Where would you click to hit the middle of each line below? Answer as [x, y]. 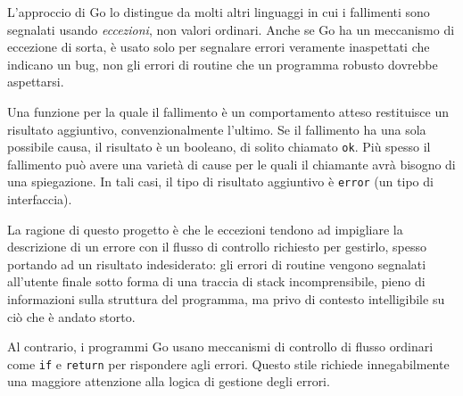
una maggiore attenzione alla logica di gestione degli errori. [169, 381]
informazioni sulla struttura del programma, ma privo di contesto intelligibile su [226, 299]
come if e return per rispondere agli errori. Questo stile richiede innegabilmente [228, 363]
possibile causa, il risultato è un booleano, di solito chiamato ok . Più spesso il [219, 147]
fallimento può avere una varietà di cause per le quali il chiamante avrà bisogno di [231, 164]
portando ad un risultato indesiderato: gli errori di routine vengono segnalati [217, 264]
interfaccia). [40, 199]
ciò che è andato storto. [71, 316]
